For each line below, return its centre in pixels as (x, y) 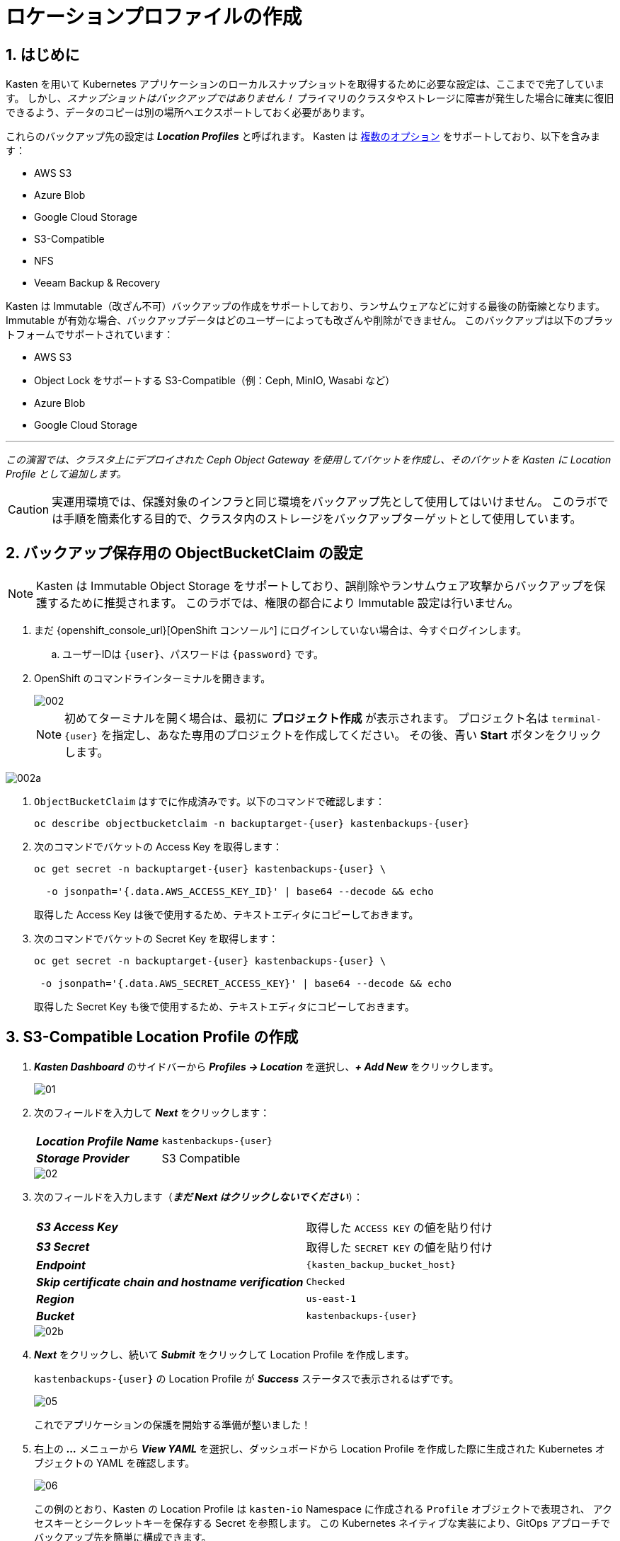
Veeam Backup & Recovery (97, 283)
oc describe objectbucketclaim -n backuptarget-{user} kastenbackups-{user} (252, 824)
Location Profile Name (98, 1141)
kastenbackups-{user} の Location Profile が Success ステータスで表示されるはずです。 (247, 1378)
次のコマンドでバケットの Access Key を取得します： (159, 847)
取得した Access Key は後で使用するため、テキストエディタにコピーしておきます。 (226, 915)
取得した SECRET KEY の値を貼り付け (399, 1247)
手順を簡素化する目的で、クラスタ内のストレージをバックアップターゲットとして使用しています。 (322, 519)
